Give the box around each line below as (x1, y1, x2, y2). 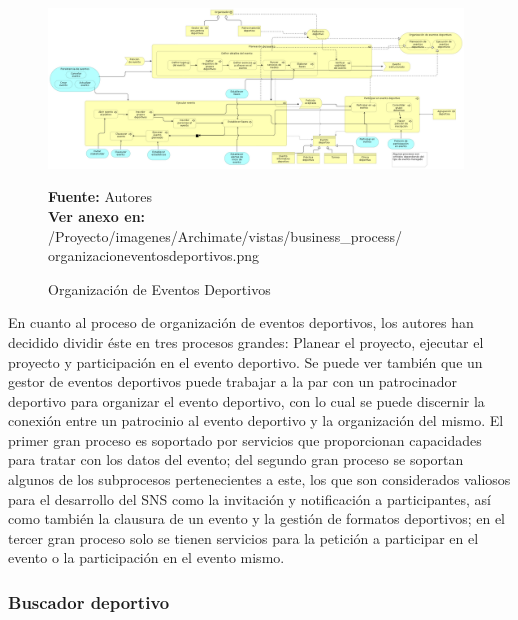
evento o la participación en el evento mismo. (8, 547, 285, 568)
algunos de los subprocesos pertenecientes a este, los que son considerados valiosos (8, 469, 511, 490)
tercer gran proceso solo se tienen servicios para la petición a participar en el (8, 527, 479, 548)
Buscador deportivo (8, 589, 170, 614)
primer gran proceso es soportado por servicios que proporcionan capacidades (8, 429, 482, 450)
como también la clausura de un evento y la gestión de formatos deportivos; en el (8, 508, 505, 529)
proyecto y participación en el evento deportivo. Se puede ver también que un (8, 351, 483, 372)
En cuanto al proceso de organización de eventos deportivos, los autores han (8, 312, 474, 333)
